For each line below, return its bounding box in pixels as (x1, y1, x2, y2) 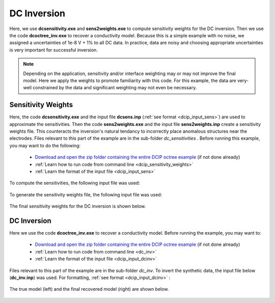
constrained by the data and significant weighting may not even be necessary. (33, 85, 197, 91)
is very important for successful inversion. (9, 46, 98, 53)
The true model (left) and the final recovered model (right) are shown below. (9, 286, 169, 292)
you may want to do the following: (9, 142, 81, 148)
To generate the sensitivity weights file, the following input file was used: (9, 191, 162, 197)
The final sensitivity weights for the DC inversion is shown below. (9, 203, 146, 209)
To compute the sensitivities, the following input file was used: (9, 180, 140, 186)
